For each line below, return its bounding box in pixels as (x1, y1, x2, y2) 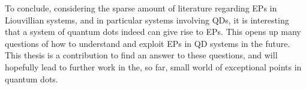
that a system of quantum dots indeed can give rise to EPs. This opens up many (5, 25, 301, 38)
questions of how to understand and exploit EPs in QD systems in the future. (5, 37, 290, 49)
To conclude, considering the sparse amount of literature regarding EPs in (5, 2, 277, 14)
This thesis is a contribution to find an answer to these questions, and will (5, 49, 278, 61)
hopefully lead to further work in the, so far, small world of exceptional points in (5, 60, 302, 73)
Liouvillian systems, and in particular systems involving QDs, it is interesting (5, 13, 289, 26)
